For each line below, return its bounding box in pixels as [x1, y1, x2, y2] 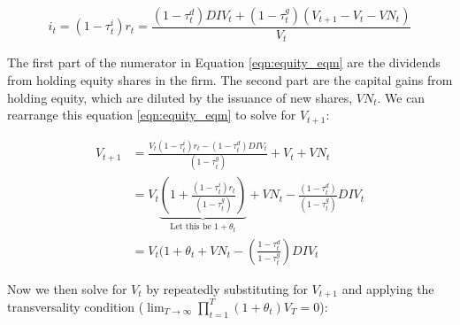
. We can [377, 88, 425, 106]
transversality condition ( [7, 297, 144, 315]
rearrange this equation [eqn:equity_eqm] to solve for [7, 105, 296, 124]
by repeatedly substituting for [146, 279, 308, 298]
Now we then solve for [7, 279, 127, 298]
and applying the [341, 279, 434, 298]
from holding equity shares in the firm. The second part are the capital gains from [7, 71, 453, 89]
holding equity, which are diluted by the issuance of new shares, [7, 88, 353, 106]
